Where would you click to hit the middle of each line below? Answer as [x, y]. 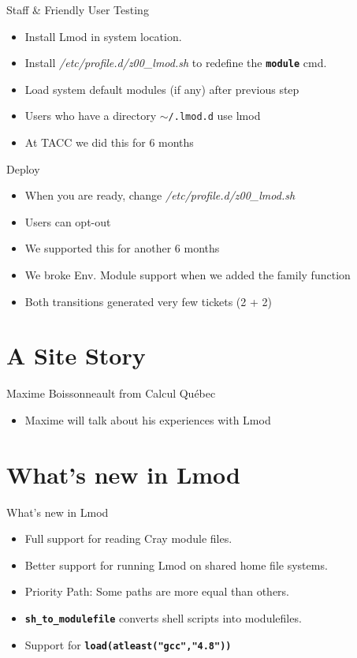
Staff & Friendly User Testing [78, 9]
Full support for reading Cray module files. [128, 538]
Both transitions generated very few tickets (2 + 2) [148, 301]
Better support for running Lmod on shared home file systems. [176, 565]
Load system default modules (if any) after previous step [162, 89]
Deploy [23, 168]
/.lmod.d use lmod [214, 116]
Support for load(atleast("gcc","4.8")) [128, 644]
